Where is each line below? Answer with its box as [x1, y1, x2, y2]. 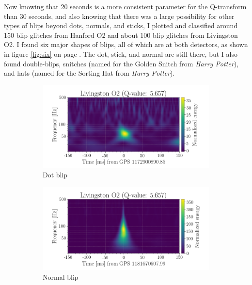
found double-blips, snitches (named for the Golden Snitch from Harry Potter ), [4, 58, 239, 68]
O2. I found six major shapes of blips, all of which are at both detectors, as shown [4, 39, 248, 49]
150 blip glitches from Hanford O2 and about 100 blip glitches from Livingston [4, 30, 238, 40]
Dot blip [43, 170, 68, 180]
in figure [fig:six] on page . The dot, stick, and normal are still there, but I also [4, 48, 237, 59]
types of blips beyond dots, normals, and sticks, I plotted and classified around [4, 20, 238, 31]
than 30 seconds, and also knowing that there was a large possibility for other [4, 11, 235, 21]
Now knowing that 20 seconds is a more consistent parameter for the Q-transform [4, 1, 247, 11]
